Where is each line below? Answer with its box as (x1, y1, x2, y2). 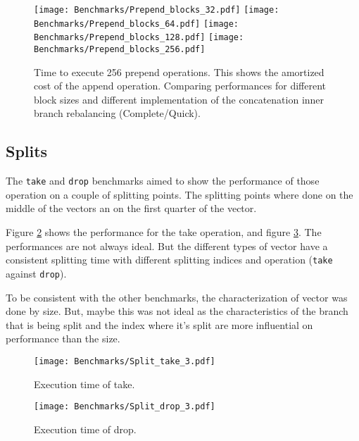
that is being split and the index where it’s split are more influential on (6, 317, 313, 332)
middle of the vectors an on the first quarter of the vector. (6, 201, 257, 216)
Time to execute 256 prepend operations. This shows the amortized (34, 64, 325, 79)
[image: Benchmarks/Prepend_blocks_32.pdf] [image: (34, 5, 279, 15)
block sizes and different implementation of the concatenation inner (34, 92, 325, 106)
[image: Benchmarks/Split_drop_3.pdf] (34, 402, 215, 412)
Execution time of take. (34, 376, 135, 391)
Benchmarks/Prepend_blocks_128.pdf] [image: (34, 32, 244, 43)
